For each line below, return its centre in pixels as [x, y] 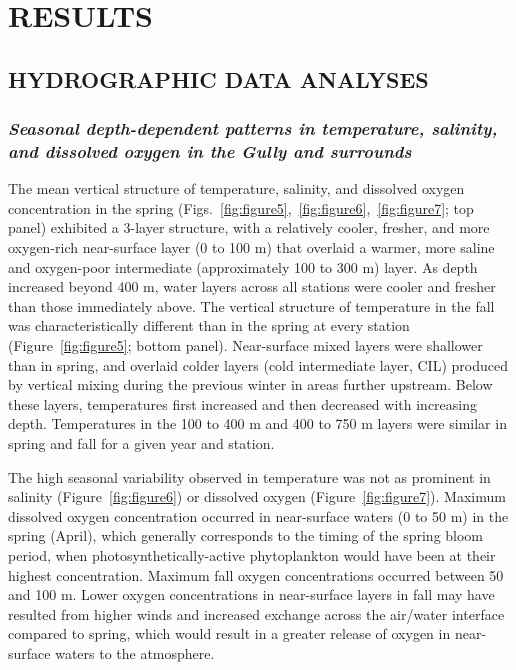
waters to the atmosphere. [135, 652]
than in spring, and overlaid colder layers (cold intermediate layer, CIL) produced [258, 364]
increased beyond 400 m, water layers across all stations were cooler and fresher [252, 286]
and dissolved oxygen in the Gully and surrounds [210, 151]
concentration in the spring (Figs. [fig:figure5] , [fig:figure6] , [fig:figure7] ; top [241, 207]
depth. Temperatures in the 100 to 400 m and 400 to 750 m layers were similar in [257, 423]
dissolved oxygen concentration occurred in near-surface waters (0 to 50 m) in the [258, 515]
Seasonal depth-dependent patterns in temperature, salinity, [253, 128]
